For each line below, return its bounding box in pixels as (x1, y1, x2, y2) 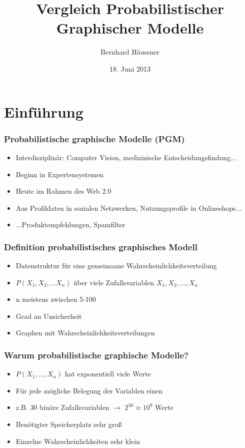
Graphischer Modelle (56, 18, 204, 38)
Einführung (4, 101, 83, 122)
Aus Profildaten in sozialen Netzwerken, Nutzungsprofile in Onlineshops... (15, 202, 242, 213)
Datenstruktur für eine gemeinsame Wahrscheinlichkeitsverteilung (15, 260, 217, 271)
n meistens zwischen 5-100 (15, 294, 96, 304)
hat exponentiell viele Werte (64, 368, 151, 379)
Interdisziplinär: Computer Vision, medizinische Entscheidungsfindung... (15, 152, 236, 162)
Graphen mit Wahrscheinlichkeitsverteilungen (15, 327, 155, 338)
